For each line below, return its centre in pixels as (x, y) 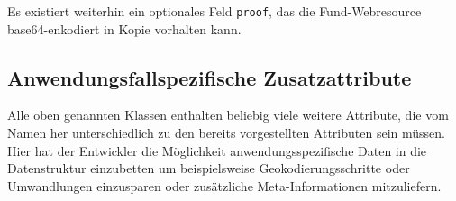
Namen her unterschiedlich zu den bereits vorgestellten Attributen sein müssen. (226, 133)
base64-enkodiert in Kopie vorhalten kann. (124, 28)
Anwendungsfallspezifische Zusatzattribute (210, 77)
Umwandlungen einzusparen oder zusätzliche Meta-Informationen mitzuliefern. (224, 185)
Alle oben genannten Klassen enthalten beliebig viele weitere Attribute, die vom (228, 115)
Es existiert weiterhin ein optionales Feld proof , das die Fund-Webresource (214, 11)
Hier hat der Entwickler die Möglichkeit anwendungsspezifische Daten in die (217, 150)
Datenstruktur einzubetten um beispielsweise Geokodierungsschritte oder (209, 168)
